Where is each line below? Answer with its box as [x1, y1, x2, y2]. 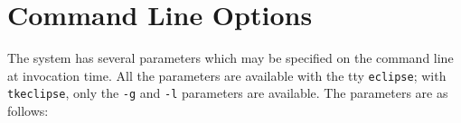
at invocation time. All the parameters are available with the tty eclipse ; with [7, 66, 447, 84]
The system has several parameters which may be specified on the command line [7, 48, 454, 67]
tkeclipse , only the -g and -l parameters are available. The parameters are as [7, 83, 448, 102]
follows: [7, 101, 49, 120]
